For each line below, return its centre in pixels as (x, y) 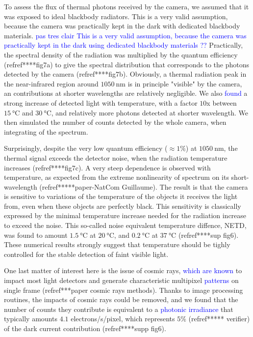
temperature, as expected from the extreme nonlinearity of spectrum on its (116, 177)
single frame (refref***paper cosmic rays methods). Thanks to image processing (124, 290)
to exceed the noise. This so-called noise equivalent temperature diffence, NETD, (125, 225)
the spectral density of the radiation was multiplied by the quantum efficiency (121, 54)
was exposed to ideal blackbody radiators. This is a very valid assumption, (116, 16)
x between (222, 102)
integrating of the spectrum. (46, 131)
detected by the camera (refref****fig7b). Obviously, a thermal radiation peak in (125, 74)
